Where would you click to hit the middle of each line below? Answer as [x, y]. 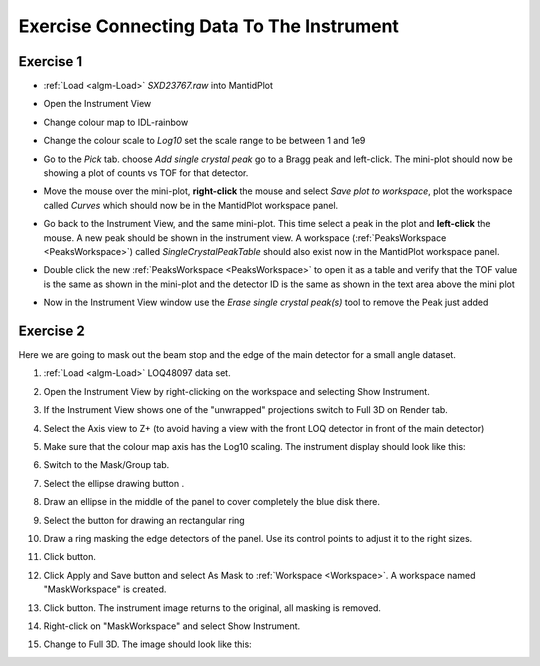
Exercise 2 [51, 330]
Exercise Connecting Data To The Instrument [209, 26]
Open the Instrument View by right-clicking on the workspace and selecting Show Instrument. [236, 391]
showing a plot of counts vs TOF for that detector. [146, 173]
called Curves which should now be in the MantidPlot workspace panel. [191, 205]
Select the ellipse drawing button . [114, 483]
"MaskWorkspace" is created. [105, 589]
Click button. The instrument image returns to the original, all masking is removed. [212, 607]
